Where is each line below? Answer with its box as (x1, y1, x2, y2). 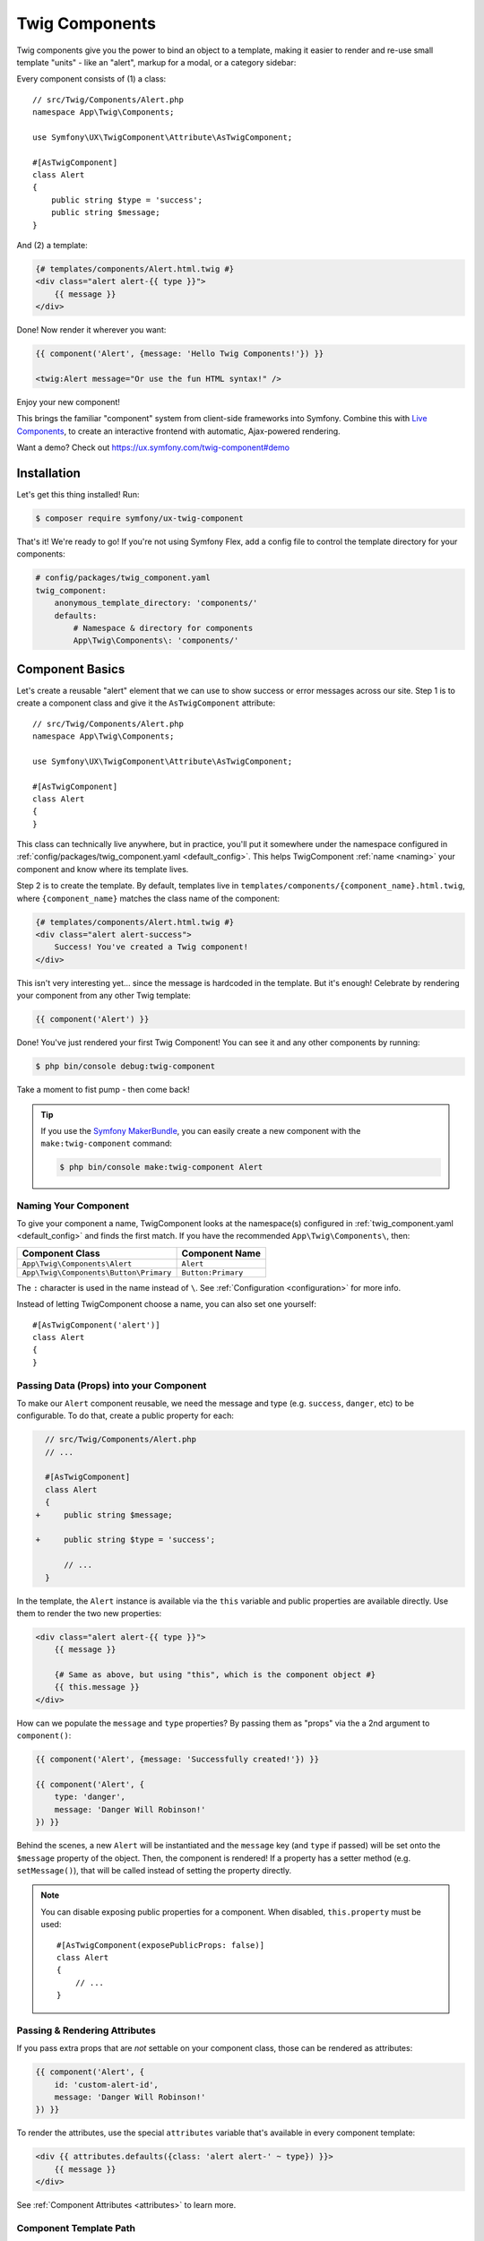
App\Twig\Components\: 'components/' (73, 636, 239, 645)
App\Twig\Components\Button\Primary (22, 1268, 172, 1277)
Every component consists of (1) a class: (16, 74, 167, 84)
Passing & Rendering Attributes (16, 2024, 156, 2037)
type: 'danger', (54, 1792, 125, 1802)
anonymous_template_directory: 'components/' (54, 598, 258, 609)
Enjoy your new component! (16, 396, 120, 407)
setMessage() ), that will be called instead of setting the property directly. (16, 1865, 292, 1875)
